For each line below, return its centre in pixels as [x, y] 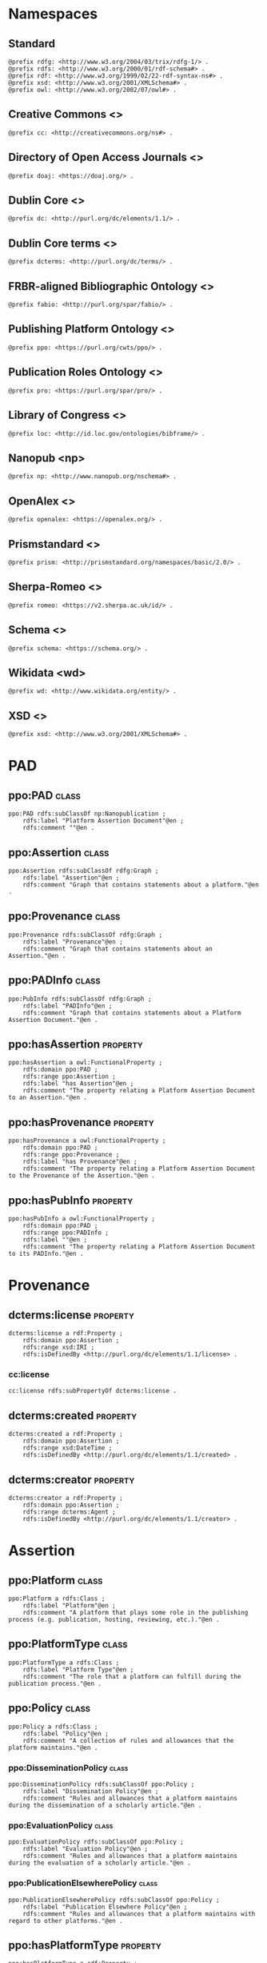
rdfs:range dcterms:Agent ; [69, 1512]
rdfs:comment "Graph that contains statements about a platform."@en [141, 885]
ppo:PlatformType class [68, 1644]
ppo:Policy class [49, 1708]
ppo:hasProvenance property [81, 1122]
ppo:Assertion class [59, 853]
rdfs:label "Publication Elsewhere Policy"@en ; [105, 1907]
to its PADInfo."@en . [46, 1254]
